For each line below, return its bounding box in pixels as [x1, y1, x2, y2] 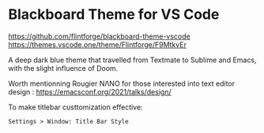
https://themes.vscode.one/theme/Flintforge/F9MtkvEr [8, 39, 187, 49]
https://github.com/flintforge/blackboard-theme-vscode [8, 31, 191, 41]
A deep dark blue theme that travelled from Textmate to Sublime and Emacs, [8, 55, 257, 65]
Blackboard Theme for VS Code [8, 6, 220, 24]
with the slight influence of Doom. [8, 63, 119, 72]
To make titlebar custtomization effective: [8, 102, 144, 112]
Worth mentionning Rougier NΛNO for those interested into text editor [8, 79, 236, 88]
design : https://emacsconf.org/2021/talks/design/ [8, 87, 172, 96]
